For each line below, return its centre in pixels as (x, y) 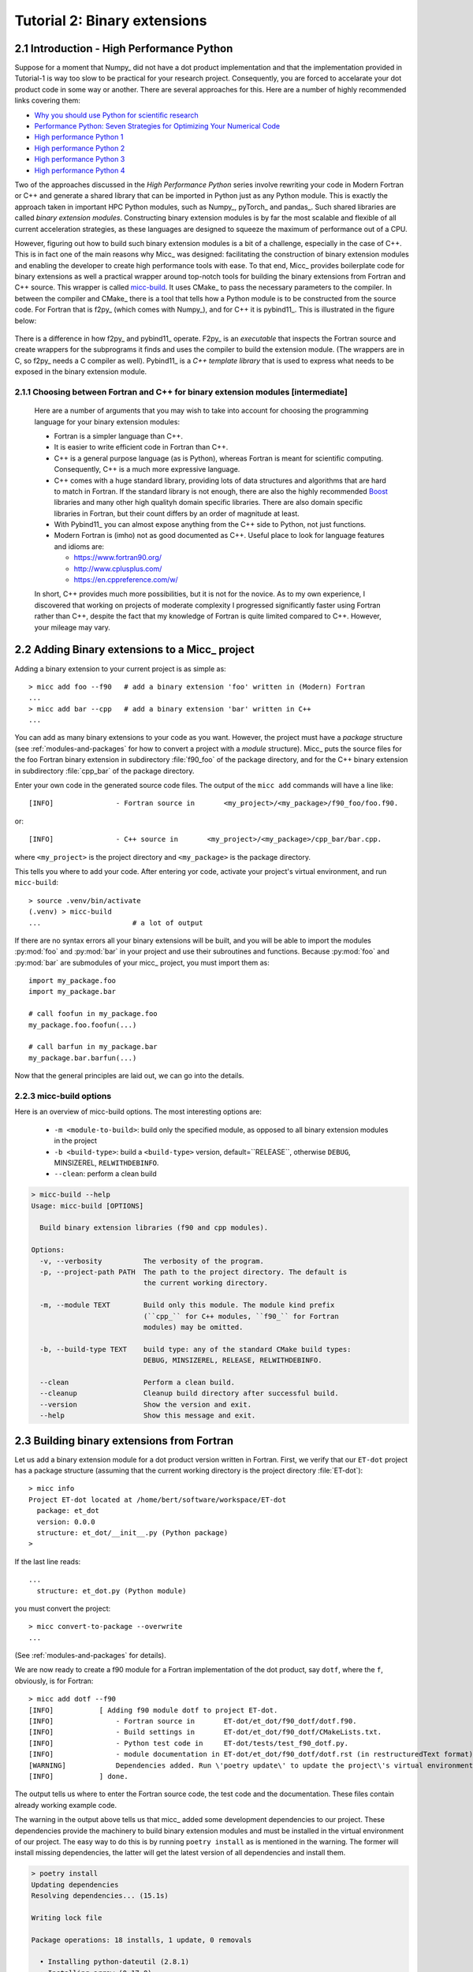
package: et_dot (68, 1511)
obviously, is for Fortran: (54, 1681)
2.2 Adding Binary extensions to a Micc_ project (135, 650)
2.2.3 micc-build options (63, 1096)
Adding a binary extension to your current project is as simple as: (120, 669)
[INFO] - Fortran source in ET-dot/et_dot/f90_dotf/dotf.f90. (193, 1721)
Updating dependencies (75, 1884)
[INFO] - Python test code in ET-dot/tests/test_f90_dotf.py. (189, 1743)
